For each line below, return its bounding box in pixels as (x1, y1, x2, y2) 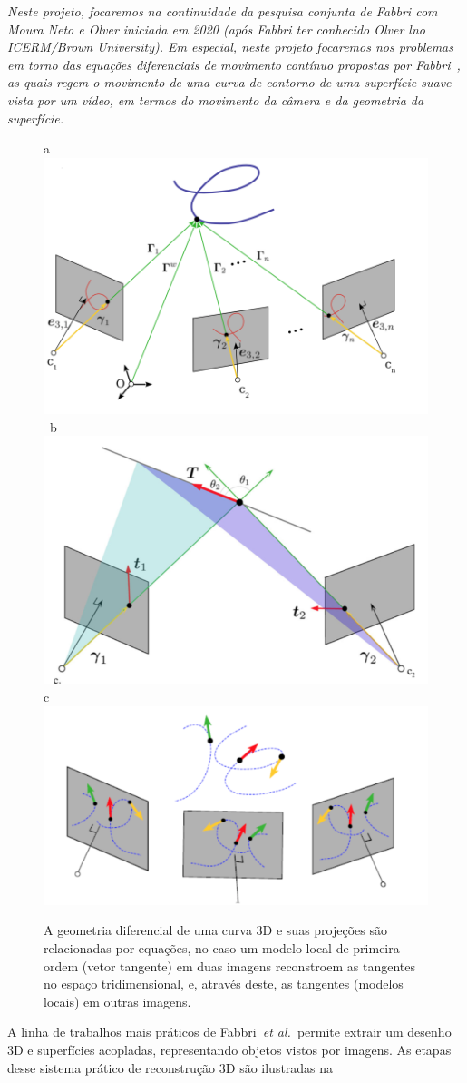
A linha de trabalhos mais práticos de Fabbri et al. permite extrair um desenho (7, 1022, 452, 1041)
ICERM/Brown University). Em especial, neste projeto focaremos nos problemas (7, 37, 454, 56)
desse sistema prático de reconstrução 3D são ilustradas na (7, 1058, 334, 1077)
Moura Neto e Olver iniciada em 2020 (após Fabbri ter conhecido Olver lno (7, 19, 425, 38)
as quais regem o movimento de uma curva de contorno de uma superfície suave (7, 73, 452, 92)
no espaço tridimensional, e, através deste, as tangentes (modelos (44, 974, 404, 993)
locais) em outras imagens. (44, 991, 191, 1010)
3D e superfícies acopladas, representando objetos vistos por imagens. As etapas (7, 1039, 452, 1058)
